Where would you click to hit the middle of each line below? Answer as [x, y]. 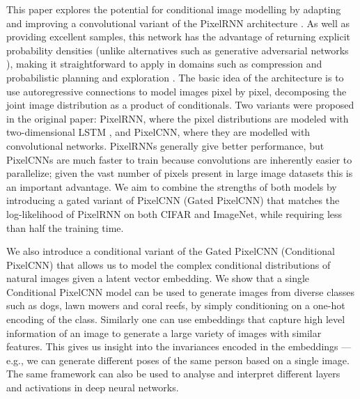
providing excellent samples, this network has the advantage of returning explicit [178, 37]
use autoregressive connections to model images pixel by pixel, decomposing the [177, 91]
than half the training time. [65, 227]
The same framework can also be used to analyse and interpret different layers [173, 374]
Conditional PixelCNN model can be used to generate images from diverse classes [181, 291]
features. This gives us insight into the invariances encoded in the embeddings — [179, 346]
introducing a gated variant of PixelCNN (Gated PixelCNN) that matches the [173, 200]
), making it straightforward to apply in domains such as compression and [164, 64]
